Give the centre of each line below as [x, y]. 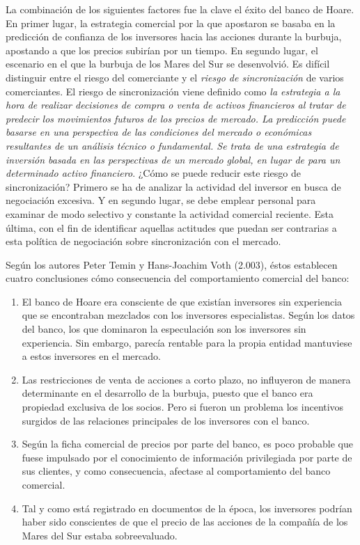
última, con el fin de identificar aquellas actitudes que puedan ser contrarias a [171, 227]
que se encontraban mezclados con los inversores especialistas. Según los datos [188, 315]
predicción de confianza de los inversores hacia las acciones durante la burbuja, [174, 37]
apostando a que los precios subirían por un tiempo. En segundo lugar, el [162, 50]
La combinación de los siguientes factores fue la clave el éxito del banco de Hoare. [180, 9]
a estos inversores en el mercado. [91, 356]
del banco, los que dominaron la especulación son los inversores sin [164, 329]
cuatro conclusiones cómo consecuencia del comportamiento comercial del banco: [178, 278]
